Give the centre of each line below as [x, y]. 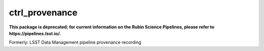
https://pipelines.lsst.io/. [35, 33]
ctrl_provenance [43, 13]
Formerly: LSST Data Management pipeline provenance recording [75, 42]
